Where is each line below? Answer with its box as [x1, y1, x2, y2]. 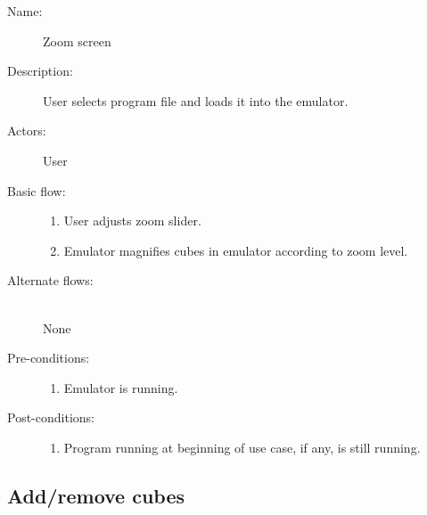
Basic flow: [7, 181, 66, 200]
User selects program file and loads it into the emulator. [43, 91, 349, 110]
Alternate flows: [7, 271, 94, 290]
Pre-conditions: [7, 348, 90, 367]
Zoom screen [43, 31, 111, 50]
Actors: [7, 121, 46, 140]
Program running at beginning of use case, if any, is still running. [63, 437, 421, 456]
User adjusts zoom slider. [63, 211, 201, 230]
